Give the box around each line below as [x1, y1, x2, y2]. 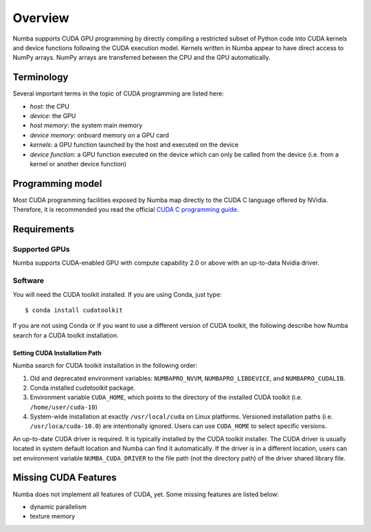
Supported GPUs [12, 245, 70, 254]
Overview [12, 10, 69, 25]
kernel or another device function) [30, 159, 127, 168]
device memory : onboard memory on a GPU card [30, 131, 170, 139]
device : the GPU [30, 112, 76, 120]
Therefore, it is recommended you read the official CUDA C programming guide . [12, 206, 240, 214]
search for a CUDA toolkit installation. [12, 331, 119, 340]
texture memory [30, 512, 76, 520]
